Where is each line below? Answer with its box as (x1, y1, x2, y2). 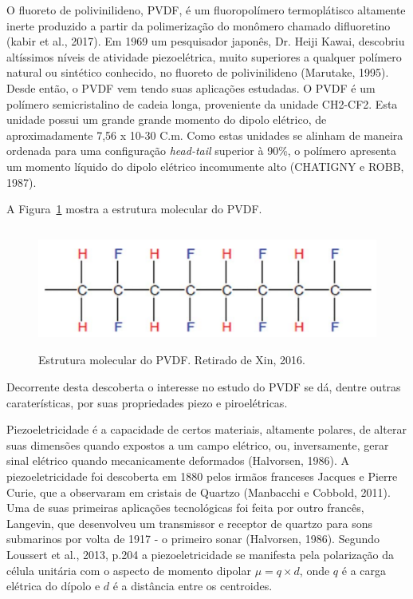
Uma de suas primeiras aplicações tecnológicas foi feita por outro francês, (6, 499, 364, 516)
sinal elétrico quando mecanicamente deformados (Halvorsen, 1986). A (6, 452, 350, 469)
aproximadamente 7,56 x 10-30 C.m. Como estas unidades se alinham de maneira (6, 126, 403, 143)
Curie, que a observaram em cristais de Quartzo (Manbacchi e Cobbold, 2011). (6, 483, 391, 500)
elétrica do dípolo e (6, 577, 100, 594)
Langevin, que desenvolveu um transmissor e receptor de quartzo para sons (6, 514, 372, 531)
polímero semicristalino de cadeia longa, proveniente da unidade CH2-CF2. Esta (6, 95, 398, 112)
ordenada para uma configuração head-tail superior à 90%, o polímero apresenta (6, 142, 397, 159)
